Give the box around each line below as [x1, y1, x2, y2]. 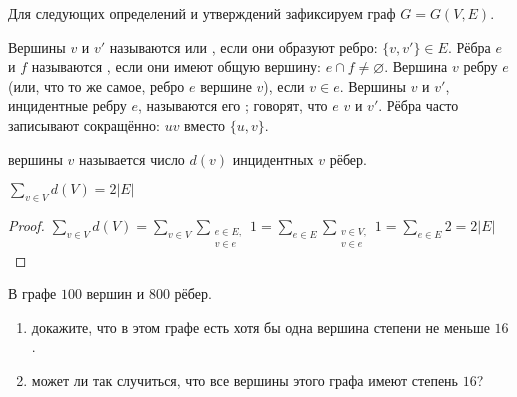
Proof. [8, 214, 45, 235]
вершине [200, 75, 252, 96]
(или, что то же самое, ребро [8, 75, 185, 96]
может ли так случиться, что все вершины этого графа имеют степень [31, 369, 458, 390]
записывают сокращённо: [8, 114, 160, 135]
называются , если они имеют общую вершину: [31, 56, 322, 77]
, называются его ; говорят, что [138, 95, 328, 116]
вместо [184, 114, 226, 135]
